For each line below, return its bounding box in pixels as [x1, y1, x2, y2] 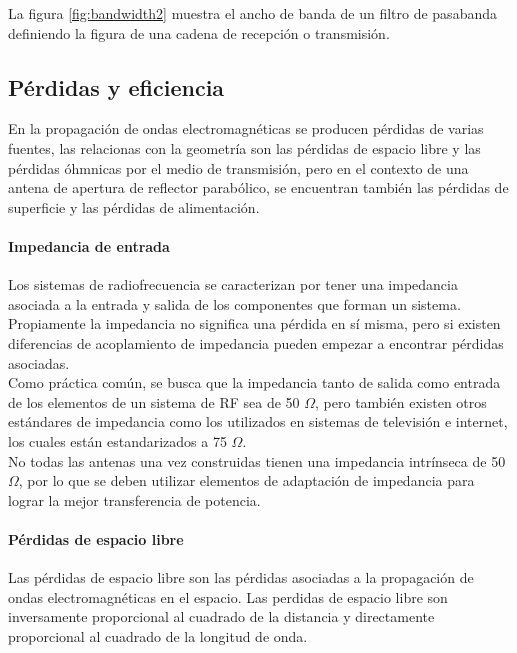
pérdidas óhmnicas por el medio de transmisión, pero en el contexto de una [8, 157, 469, 178]
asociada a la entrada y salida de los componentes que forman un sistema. [8, 293, 461, 314]
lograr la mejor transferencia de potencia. [8, 489, 261, 510]
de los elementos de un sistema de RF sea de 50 [8, 391, 300, 412]
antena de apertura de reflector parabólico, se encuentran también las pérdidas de [8, 177, 509, 198]
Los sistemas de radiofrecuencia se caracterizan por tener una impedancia [8, 274, 458, 295]
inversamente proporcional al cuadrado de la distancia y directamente [8, 606, 435, 627]
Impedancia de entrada [8, 235, 170, 256]
